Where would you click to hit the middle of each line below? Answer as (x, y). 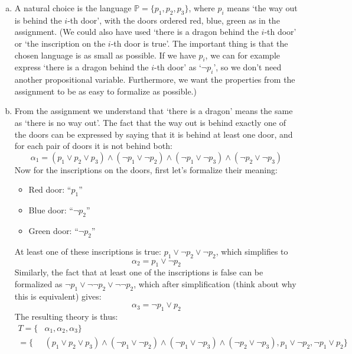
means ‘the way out (262, 8)
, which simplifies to (252, 251)
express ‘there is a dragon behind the (82, 67)
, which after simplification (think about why (215, 283)
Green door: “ (53, 230)
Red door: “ (50, 189)
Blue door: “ (51, 210)
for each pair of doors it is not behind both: (93, 146)
